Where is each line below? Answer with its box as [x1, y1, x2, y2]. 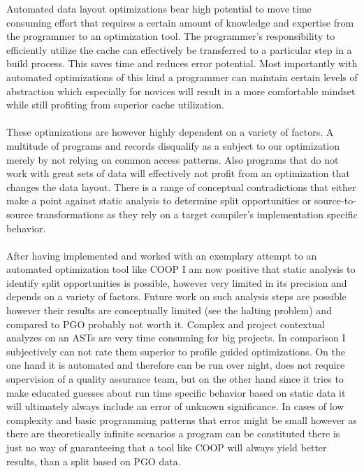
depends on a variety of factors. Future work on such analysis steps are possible [6, 289, 347, 304]
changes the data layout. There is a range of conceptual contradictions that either [6, 179, 356, 194]
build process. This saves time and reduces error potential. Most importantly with [6, 56, 358, 71]
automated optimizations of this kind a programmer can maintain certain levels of [6, 69, 358, 84]
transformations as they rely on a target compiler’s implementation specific [36, 206, 358, 221]
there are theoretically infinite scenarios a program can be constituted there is [6, 426, 340, 441]
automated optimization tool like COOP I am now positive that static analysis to [6, 262, 356, 276]
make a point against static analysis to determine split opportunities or [6, 193, 312, 208]
